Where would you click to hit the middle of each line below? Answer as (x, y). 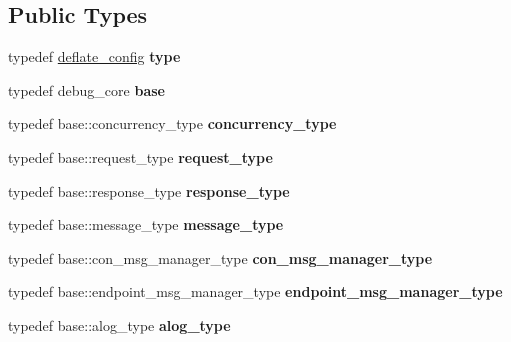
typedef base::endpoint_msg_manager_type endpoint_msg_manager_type (255, 291)
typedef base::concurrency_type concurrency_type (172, 123)
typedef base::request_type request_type (140, 156)
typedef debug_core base (86, 89)
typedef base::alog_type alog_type (119, 324)
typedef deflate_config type (94, 56)
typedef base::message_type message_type (146, 224)
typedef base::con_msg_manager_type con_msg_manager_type (220, 257)
